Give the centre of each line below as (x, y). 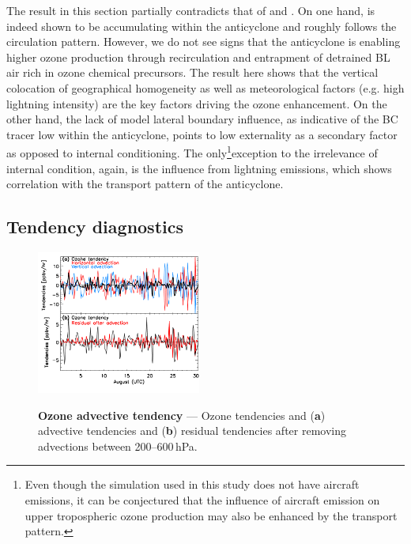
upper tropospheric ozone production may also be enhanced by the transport (211, 515)
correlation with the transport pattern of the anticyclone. (145, 184)
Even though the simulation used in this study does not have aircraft (192, 484)
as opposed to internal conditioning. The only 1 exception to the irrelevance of (192, 151)
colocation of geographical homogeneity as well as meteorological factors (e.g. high (205, 87)
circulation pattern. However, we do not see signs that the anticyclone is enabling (204, 42)
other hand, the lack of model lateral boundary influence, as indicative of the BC (202, 119)
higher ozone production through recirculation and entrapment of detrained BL (198, 57)
